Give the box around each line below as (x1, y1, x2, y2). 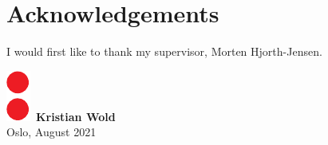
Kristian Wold (36, 108, 116, 124)
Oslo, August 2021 (6, 123, 97, 140)
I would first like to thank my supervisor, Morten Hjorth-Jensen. (6, 43, 322, 60)
